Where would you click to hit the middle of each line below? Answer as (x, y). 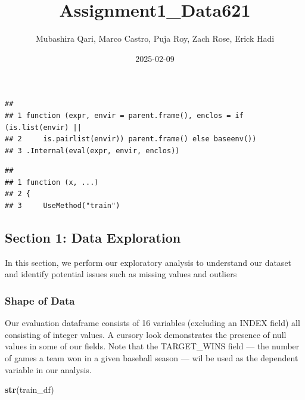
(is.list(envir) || (43, 127)
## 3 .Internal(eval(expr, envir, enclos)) (92, 151)
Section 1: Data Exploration (93, 238)
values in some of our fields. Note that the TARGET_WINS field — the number (152, 346)
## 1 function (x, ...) (52, 182)
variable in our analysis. (48, 369)
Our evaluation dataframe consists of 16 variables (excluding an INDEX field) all (152, 323)
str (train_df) (29, 390)
